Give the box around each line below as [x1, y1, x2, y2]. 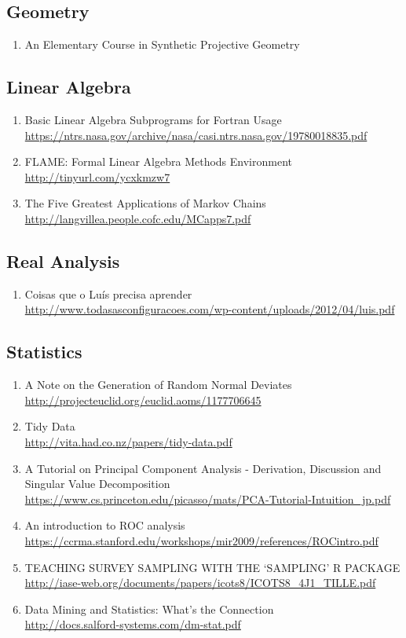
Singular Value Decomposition [24, 475, 170, 492]
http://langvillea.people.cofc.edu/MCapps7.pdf [24, 210, 251, 226]
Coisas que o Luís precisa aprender [24, 285, 192, 302]
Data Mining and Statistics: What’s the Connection [24, 600, 274, 617]
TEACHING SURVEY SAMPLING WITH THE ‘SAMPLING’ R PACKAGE [24, 559, 401, 575]
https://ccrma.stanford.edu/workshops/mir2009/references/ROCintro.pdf [24, 532, 379, 548]
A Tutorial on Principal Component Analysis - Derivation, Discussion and [24, 460, 382, 476]
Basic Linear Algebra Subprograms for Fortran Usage [24, 112, 282, 127]
